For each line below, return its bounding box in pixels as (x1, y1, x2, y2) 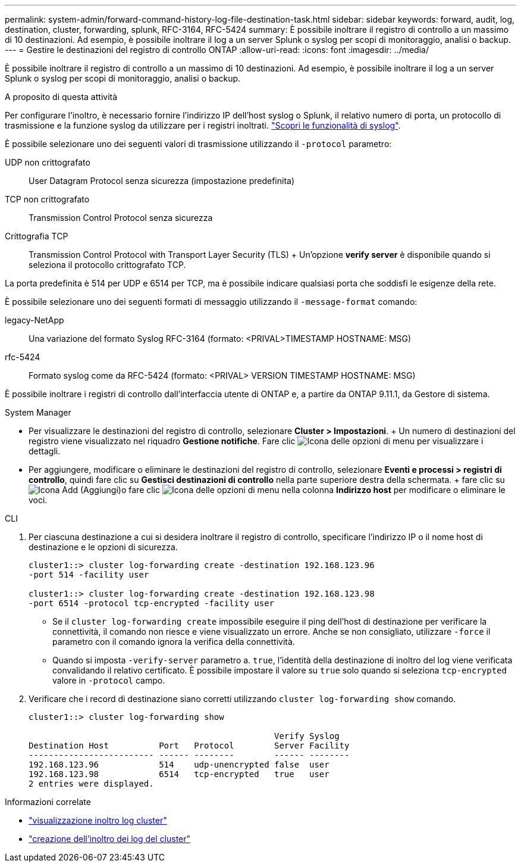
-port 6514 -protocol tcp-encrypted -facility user (29, 598, 275, 608)
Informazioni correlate (5, 797, 91, 807)
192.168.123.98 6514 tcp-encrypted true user (29, 769, 329, 779)
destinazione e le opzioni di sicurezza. (29, 542, 178, 552)
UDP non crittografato (5, 157, 90, 167)
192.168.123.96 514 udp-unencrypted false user (29, 760, 329, 769)
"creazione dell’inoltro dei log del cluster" (29, 834, 191, 844)
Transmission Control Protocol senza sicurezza (29, 213, 213, 223)
